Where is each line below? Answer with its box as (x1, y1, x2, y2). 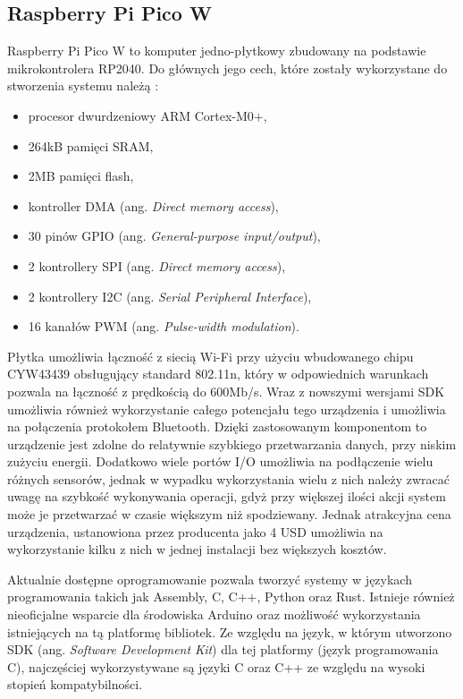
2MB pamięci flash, (28, 166, 134, 185)
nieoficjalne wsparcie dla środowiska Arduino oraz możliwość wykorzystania (7, 605, 421, 624)
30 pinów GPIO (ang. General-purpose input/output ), (28, 226, 321, 245)
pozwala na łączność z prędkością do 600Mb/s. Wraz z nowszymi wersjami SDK (7, 381, 445, 400)
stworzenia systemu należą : (7, 76, 159, 95)
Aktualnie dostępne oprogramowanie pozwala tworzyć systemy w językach (7, 569, 412, 588)
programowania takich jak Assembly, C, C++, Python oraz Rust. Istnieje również (7, 587, 455, 606)
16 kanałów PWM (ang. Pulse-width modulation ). (28, 317, 299, 336)
